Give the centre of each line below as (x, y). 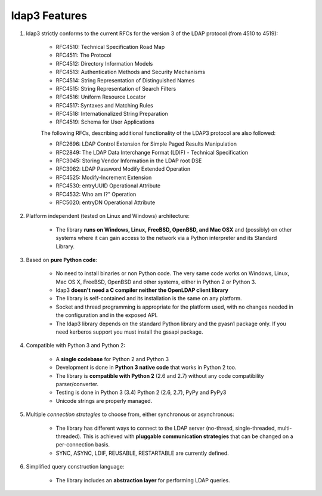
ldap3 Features (49, 16)
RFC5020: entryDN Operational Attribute (106, 202)
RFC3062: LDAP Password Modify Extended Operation (123, 169)
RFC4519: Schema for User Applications (105, 122)
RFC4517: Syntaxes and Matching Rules (104, 105)
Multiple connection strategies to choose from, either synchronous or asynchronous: (130, 414)
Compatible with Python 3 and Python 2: (75, 346)
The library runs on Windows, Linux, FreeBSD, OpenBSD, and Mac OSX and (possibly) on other (174, 229)
